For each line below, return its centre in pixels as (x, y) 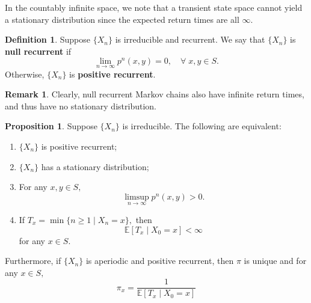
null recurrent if (38, 51)
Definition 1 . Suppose (48, 39)
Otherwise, (25, 74)
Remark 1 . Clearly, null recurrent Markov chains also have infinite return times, (155, 94)
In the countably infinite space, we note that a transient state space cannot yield (154, 7)
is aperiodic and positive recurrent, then (160, 261)
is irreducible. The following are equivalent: (202, 126)
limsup (137, 197)
